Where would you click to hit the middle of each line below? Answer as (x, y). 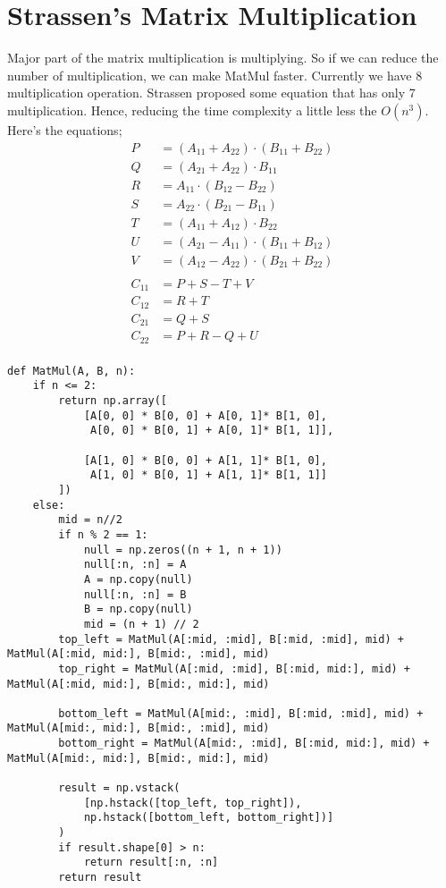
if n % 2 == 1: (103, 534)
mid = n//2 (90, 520)
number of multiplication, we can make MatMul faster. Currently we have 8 (215, 75)
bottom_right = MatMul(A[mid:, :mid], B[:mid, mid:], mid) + (244, 744)
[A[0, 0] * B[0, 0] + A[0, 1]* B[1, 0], (205, 415)
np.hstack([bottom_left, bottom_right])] (209, 818)
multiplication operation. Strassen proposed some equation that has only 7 (211, 93)
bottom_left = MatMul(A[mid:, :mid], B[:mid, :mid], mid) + (241, 713)
